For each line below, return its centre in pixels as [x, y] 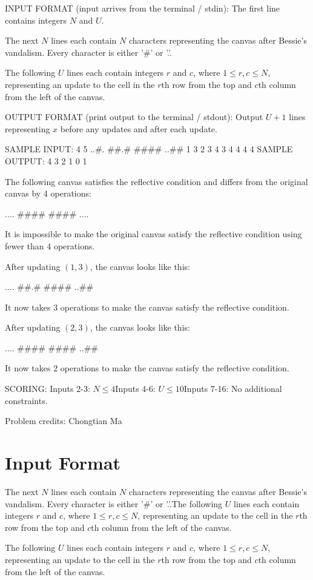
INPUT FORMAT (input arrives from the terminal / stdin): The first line [143, 8]
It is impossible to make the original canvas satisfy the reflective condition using [153, 234]
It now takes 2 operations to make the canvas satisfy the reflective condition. [147, 368]
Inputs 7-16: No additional [233, 389]
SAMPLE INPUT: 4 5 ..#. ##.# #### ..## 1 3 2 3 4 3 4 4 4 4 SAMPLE [149, 149]
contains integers [36, 20]
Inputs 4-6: [135, 389]
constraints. [26, 400]
